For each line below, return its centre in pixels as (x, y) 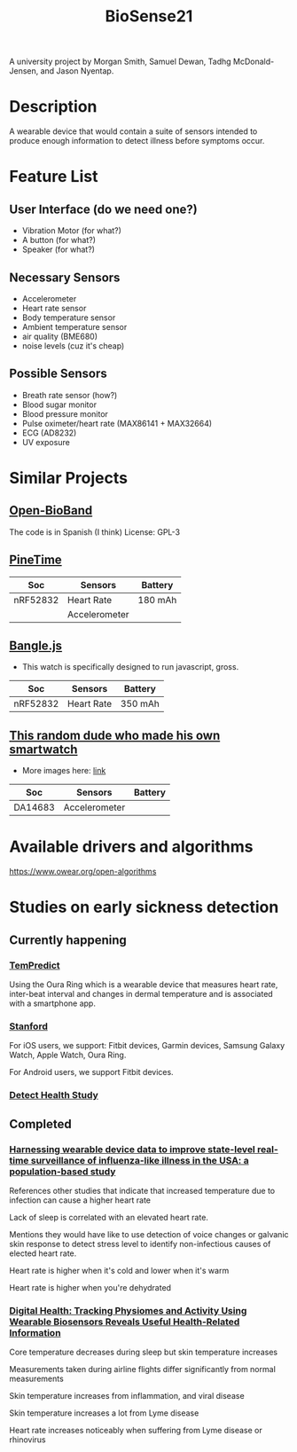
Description (53, 107)
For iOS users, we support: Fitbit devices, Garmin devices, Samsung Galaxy (147, 1046)
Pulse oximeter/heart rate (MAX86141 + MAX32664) (117, 423)
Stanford (29, 1026)
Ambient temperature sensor (74, 326)
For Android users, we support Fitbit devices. (92, 1072)
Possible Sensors (59, 374)
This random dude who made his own (115, 735)
